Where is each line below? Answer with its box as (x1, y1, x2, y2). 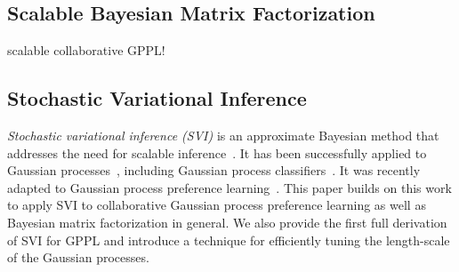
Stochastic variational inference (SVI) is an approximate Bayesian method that (7, 126, 439, 144)
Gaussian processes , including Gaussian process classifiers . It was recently (7, 161, 421, 180)
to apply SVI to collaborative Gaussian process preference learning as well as (7, 196, 426, 214)
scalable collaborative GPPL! (7, 41, 165, 60)
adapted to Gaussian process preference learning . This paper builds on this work (7, 178, 452, 196)
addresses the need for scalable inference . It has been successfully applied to (7, 143, 427, 162)
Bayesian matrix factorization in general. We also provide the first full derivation (7, 212, 447, 231)
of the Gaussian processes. (7, 248, 149, 267)
